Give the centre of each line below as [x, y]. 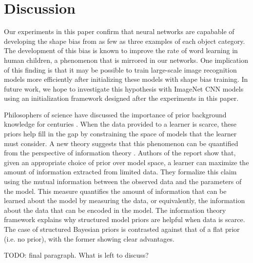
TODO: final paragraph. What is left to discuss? [76, 255]
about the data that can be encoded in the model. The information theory [115, 210]
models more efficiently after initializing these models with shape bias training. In [126, 79]
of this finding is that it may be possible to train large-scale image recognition [120, 69]
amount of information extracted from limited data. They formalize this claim [120, 172]
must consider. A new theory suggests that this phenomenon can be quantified [121, 143]
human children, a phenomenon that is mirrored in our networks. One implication [126, 60]
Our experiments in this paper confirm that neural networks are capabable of [119, 31]
